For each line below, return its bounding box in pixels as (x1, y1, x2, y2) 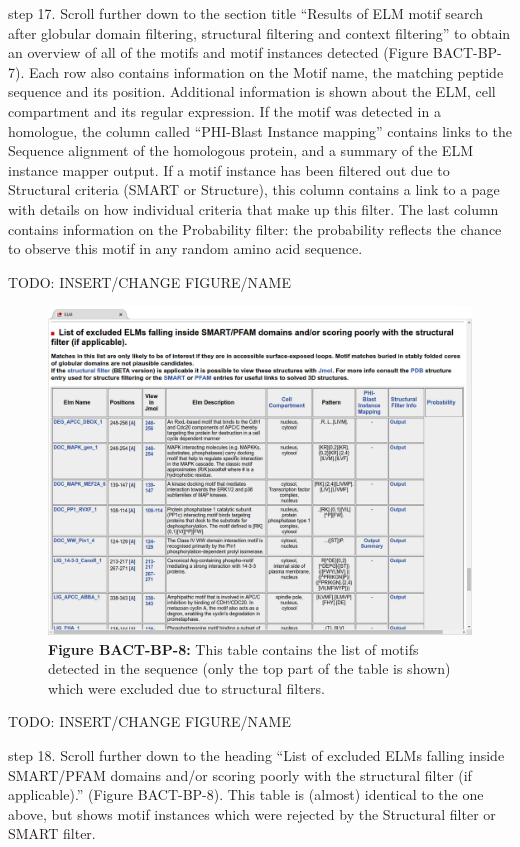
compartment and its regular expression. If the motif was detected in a (8, 100, 441, 121)
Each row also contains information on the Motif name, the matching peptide (28, 61, 504, 82)
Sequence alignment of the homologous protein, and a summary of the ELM (8, 140, 473, 161)
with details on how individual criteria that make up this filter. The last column (8, 198, 499, 219)
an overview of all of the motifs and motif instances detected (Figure (8, 42, 429, 63)
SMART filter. (8, 823, 96, 844)
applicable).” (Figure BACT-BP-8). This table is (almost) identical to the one (8, 784, 484, 805)
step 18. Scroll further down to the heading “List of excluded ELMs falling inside (8, 745, 505, 766)
